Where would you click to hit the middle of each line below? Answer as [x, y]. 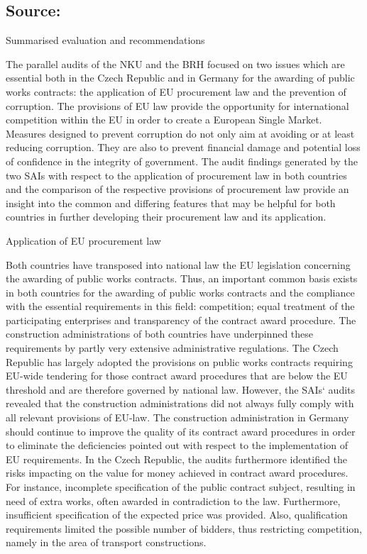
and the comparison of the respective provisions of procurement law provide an [177, 189]
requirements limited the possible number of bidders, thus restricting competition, [184, 528]
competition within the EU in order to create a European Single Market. [164, 120]
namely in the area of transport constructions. [106, 542]
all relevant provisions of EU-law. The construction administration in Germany [177, 417]
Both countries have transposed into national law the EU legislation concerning [178, 264]
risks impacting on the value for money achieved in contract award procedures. [177, 473]
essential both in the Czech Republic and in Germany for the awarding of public [180, 78]
